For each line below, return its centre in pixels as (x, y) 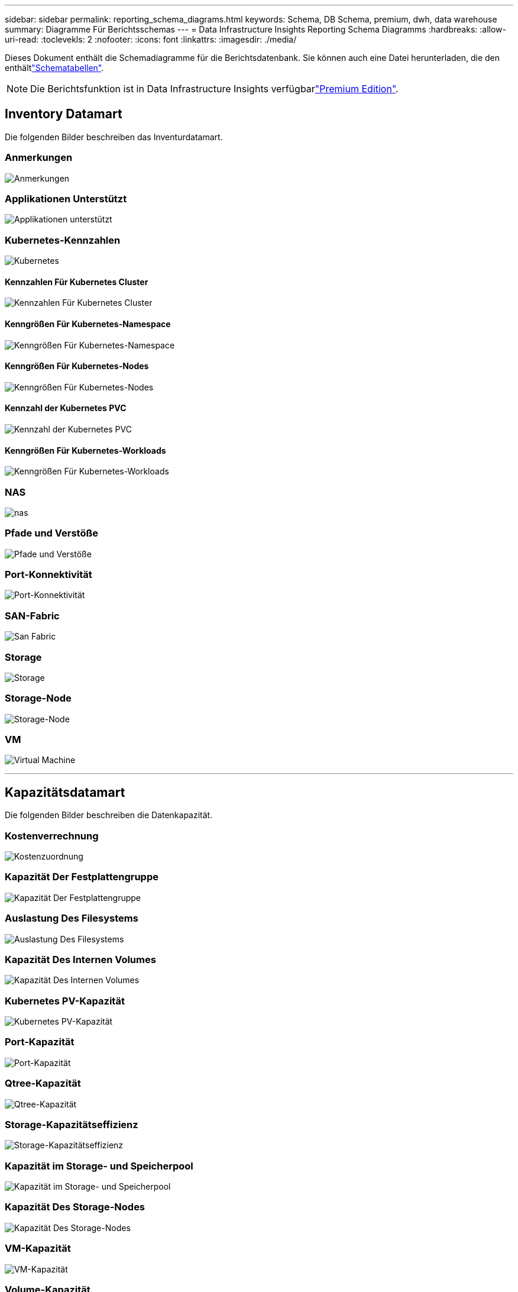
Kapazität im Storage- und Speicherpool (99, 1166)
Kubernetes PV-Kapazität (65, 1001)
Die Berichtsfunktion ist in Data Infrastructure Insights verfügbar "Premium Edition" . (214, 89)
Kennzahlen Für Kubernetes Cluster (77, 282)
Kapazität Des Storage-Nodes (75, 1207)
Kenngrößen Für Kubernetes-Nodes (77, 366)
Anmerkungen (39, 158)
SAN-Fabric (32, 616)
